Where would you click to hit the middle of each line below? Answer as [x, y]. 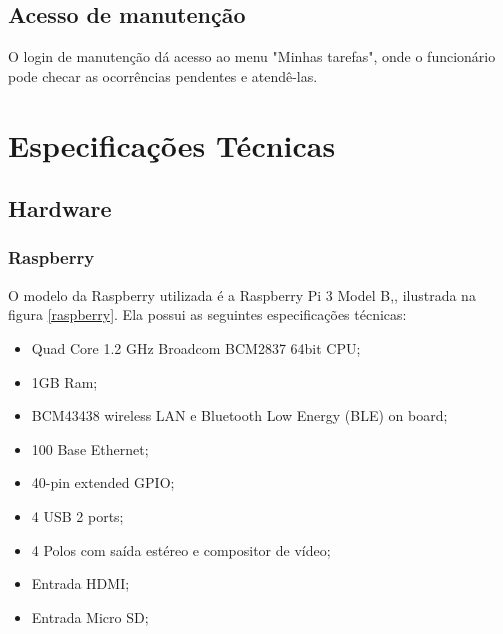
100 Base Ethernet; [90, 448]
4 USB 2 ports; [77, 515]
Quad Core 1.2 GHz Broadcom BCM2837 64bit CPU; [196, 347]
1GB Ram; [64, 381]
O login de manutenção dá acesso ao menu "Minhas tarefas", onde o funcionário [252, 56]
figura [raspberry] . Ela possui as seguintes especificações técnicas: [207, 314]
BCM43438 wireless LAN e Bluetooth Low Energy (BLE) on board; [239, 415]
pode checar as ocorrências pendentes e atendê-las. [163, 75]
